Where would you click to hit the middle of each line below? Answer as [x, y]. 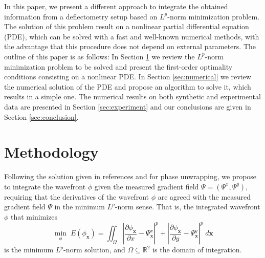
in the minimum [80, 207]
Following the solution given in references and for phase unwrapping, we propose [130, 176]
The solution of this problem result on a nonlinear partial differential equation [127, 26]
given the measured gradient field [147, 186]
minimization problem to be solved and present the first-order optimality [118, 66]
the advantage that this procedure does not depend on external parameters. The [130, 46]
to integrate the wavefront [45, 186]
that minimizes [34, 217]
